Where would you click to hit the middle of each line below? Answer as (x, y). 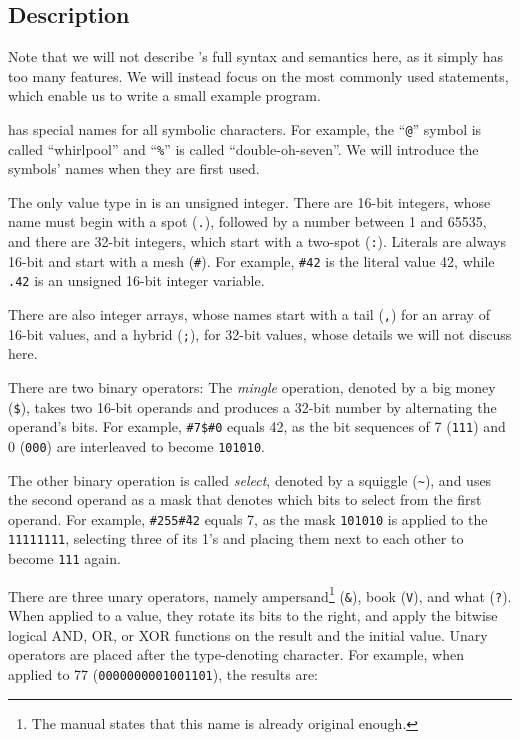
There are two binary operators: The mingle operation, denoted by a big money (252, 387)
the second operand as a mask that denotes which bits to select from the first (245, 499)
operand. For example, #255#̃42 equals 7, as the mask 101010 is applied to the (248, 518)
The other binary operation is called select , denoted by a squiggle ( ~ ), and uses (250, 479)
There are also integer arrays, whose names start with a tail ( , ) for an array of (249, 314)
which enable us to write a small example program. (164, 95)
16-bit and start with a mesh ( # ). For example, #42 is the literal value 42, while (251, 260)
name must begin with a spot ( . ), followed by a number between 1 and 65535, (247, 221)
